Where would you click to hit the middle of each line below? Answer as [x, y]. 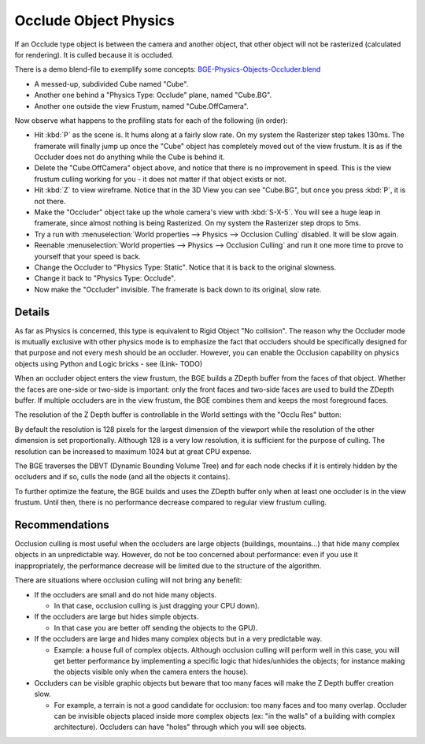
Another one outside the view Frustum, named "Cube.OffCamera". [142, 106]
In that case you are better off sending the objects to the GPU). [156, 627]
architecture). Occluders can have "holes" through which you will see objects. [180, 727]
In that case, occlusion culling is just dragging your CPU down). [157, 605]
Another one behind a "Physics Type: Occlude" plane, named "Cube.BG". [153, 95]
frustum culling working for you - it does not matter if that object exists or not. [161, 179]
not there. [50, 201]
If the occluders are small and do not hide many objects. [125, 594]
